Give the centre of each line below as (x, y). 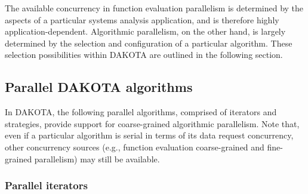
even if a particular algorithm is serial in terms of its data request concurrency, (149, 135)
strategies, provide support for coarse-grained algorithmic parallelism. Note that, (152, 123)
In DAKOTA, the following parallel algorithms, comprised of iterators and (141, 112)
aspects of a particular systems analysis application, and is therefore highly (142, 19)
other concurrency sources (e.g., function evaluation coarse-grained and (135, 147)
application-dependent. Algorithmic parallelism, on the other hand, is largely (145, 31)
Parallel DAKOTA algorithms (99, 87)
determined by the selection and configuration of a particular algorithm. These (149, 43)
